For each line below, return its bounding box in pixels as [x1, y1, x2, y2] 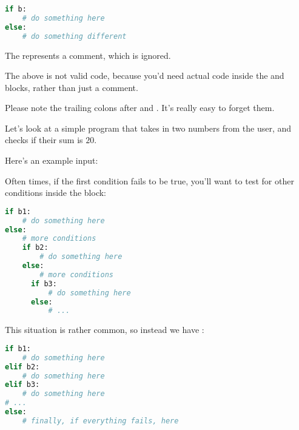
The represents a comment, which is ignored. [5, 49, 171, 61]
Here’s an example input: [5, 154, 98, 167]
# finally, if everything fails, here [22, 416, 179, 425]
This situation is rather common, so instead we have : [5, 323, 204, 336]
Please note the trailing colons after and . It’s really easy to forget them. [5, 101, 275, 114]
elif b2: [5, 362, 40, 371]
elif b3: [5, 380, 40, 389]
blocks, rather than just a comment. [5, 81, 138, 93]
